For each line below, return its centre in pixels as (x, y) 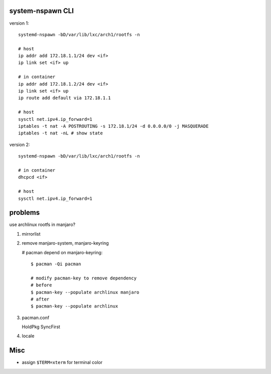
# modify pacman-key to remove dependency (84, 278)
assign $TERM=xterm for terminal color (62, 362)
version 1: (19, 23)
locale (28, 336)
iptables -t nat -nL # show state (60, 133)
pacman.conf (36, 318)
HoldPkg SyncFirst (41, 327)
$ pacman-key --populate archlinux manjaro (85, 292)
